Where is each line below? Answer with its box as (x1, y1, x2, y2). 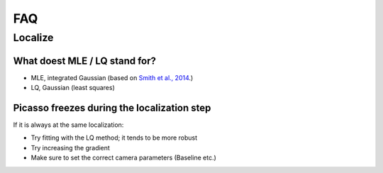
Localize (13, 31, 54, 44)
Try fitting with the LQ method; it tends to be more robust (30, 133, 198, 142)
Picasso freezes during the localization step (13, 101, 211, 113)
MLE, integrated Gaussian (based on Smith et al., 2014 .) (30, 73, 194, 82)
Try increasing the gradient (30, 143, 110, 152)
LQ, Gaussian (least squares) (30, 84, 115, 92)
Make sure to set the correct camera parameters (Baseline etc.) (30, 153, 216, 162)
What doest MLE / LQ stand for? (13, 55, 156, 67)
